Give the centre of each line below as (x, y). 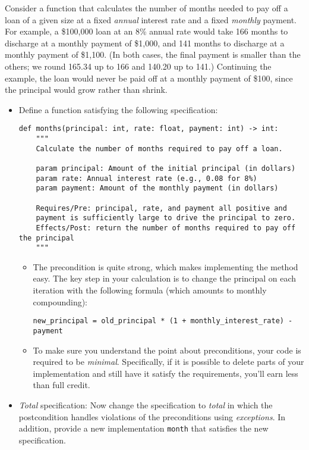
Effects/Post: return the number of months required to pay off (166, 228)
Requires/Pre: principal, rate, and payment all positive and (161, 208)
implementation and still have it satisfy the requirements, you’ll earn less (165, 373)
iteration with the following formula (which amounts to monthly (150, 290)
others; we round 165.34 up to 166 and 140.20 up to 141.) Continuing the (138, 66)
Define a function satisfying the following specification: (118, 109)
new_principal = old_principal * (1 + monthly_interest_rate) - (163, 321)
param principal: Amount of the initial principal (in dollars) (166, 168)
